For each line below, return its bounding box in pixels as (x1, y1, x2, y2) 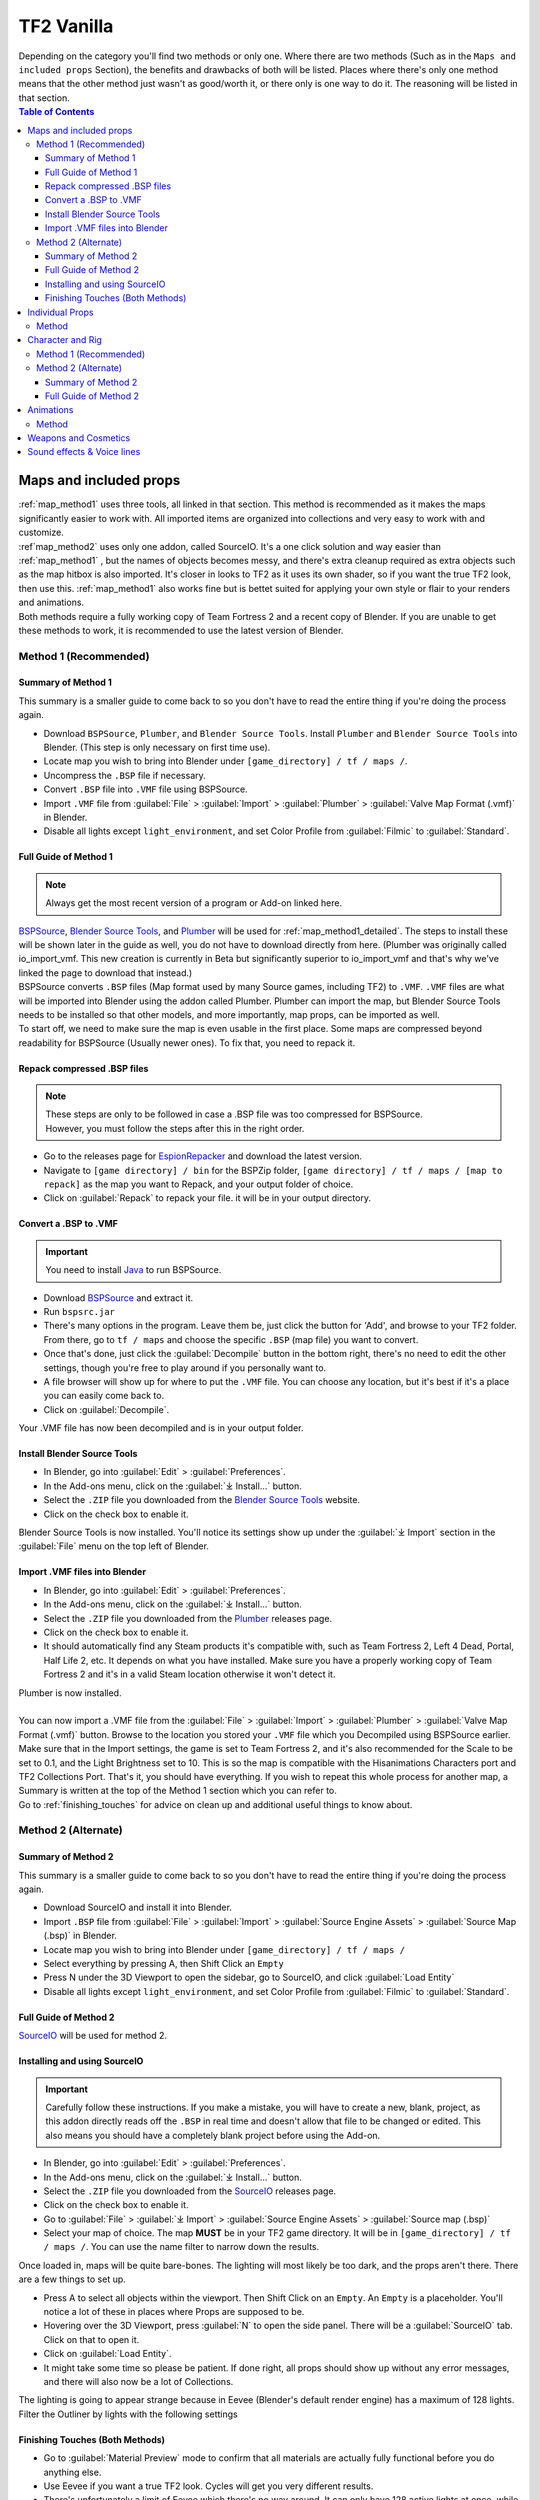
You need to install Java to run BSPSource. (45, 1264, 222, 1276)
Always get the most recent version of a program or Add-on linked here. (45, 897, 343, 909)
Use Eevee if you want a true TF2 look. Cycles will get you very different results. (43, 2480, 374, 2492)
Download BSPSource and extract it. (43, 1291, 194, 1304)
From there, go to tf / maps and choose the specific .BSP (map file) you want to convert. (43, 1333, 419, 1345)
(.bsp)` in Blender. (43, 1930, 117, 1942)
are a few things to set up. (18, 2273, 127, 2285)
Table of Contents (18, 106, 95, 118)
